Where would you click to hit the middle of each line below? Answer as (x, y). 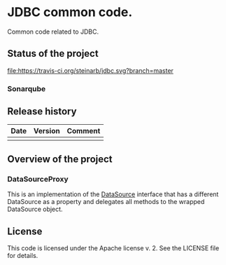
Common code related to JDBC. (53, 32)
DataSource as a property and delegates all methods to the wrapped (106, 202)
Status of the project (53, 54)
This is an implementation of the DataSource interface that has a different (113, 194)
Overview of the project (60, 159)
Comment (84, 131)
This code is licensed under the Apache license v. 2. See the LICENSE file (113, 248)
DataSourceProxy (38, 179)
